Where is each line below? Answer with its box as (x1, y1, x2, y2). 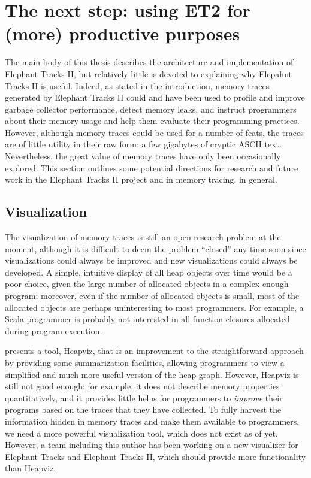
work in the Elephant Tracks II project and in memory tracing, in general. (5, 173, 277, 186)
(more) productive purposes (5, 21, 240, 46)
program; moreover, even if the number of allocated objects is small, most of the (5, 289, 300, 302)
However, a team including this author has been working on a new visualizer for (5, 438, 298, 451)
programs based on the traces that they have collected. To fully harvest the (5, 403, 282, 416)
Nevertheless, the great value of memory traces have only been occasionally (5, 150, 281, 162)
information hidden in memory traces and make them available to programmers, (5, 415, 300, 427)
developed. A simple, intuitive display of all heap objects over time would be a (5, 265, 292, 278)
